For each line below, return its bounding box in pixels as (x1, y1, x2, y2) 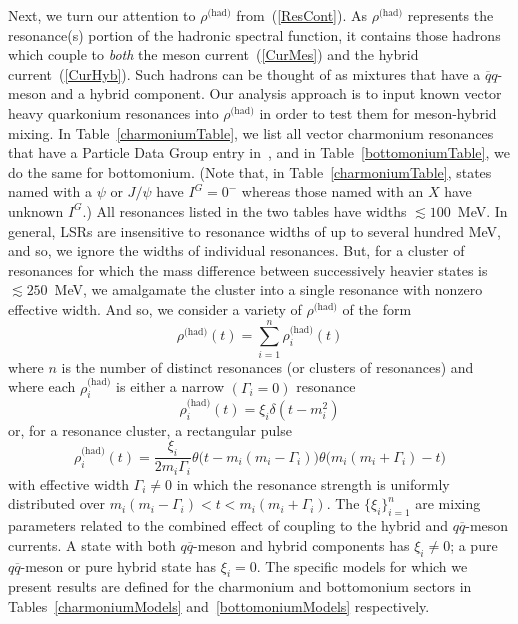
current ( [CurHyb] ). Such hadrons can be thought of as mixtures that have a (8, 63, 481, 84)
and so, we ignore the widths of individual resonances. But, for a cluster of (8, 240, 465, 261)
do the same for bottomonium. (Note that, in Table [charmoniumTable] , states (8, 161, 492, 182)
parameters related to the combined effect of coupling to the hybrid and (8, 515, 449, 536)
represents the (407, 5, 494, 25)
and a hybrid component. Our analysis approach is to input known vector (50, 83, 502, 104)
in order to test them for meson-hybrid (259, 102, 497, 123)
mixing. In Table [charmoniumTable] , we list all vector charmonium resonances (8, 122, 494, 143)
